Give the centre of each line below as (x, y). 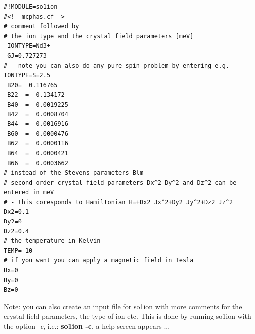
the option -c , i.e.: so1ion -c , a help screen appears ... (87, 326)
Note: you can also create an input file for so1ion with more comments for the (123, 306)
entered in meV (29, 192)
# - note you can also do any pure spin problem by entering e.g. (117, 65)
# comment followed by (42, 27)
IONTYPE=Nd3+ (29, 46)
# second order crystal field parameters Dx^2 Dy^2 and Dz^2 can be (120, 182)
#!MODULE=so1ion (31, 7)
